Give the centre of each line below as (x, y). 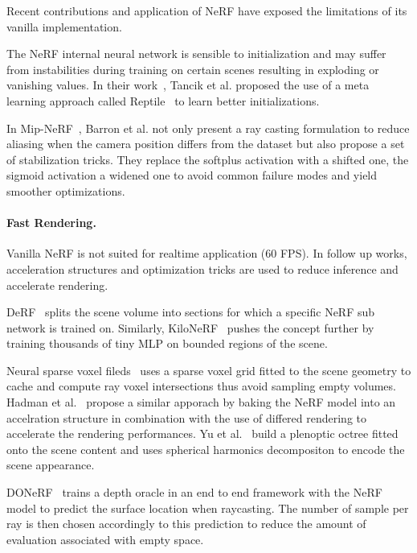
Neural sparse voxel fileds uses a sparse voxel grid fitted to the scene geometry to (209, 370)
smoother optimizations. (66, 190)
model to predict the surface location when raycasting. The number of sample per (208, 508)
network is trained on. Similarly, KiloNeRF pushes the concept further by (190, 327)
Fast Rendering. (51, 223)
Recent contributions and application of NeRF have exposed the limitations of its (207, 10)
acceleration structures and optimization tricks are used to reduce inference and (202, 268)
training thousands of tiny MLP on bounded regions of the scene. (167, 343)
